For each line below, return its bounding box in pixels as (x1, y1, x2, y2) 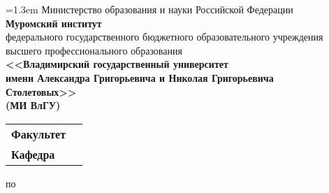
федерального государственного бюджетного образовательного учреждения (6, 29, 323, 44)
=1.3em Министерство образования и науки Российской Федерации (6, 2, 293, 16)
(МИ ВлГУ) (6, 98, 61, 113)
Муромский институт (6, 15, 102, 30)
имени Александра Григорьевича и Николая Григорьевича (6, 70, 274, 85)
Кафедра (11, 145, 55, 162)
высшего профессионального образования (6, 43, 182, 57)
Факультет (11, 125, 66, 142)
